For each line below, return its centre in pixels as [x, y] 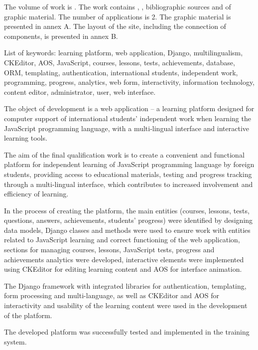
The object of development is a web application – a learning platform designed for [129, 108]
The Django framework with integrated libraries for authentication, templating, [125, 285]
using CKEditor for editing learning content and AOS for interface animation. [123, 269]
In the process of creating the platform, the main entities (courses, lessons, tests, [127, 210]
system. [15, 341]
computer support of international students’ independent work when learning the [128, 118]
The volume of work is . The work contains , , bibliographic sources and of [118, 6]
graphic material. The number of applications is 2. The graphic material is [118, 16]
